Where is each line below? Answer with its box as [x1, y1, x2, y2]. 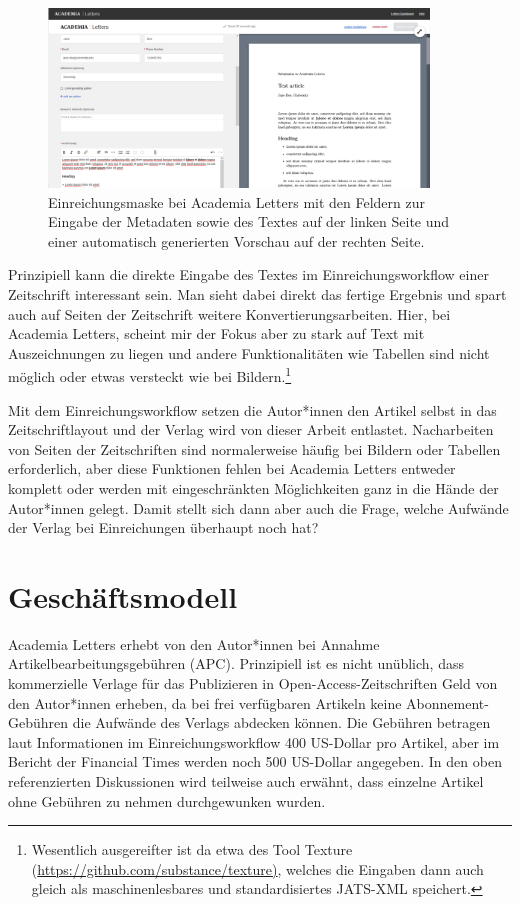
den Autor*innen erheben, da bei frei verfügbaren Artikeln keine [8, 692, 402, 713]
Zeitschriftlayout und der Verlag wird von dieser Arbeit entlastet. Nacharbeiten [8, 419, 494, 440]
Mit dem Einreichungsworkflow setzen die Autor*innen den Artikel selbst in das [8, 399, 497, 420]
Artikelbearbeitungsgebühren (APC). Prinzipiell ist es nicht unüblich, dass [8, 653, 464, 674]
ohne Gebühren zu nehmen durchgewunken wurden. [8, 790, 326, 811]
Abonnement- [406, 692, 489, 713]
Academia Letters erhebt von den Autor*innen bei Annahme [8, 633, 380, 654]
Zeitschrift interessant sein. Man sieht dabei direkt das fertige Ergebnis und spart [8, 283, 507, 304]
